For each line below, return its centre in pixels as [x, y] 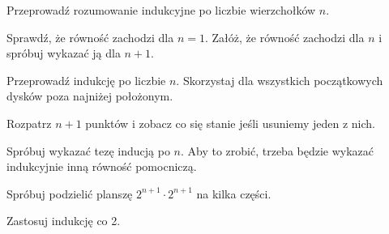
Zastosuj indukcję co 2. [64, 221]
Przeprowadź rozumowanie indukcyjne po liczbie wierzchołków [161, 10]
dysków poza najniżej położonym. [90, 96]
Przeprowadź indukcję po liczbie [86, 80]
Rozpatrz [29, 123]
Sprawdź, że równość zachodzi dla [90, 37]
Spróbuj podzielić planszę [70, 193]
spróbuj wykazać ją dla [64, 53]
